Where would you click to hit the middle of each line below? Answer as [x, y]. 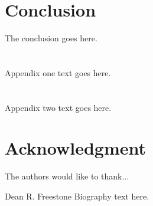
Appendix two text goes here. [58, 107]
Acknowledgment [75, 148]
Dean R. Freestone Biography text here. [77, 196]
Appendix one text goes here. [58, 72]
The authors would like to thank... [67, 176]
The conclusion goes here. [51, 38]
